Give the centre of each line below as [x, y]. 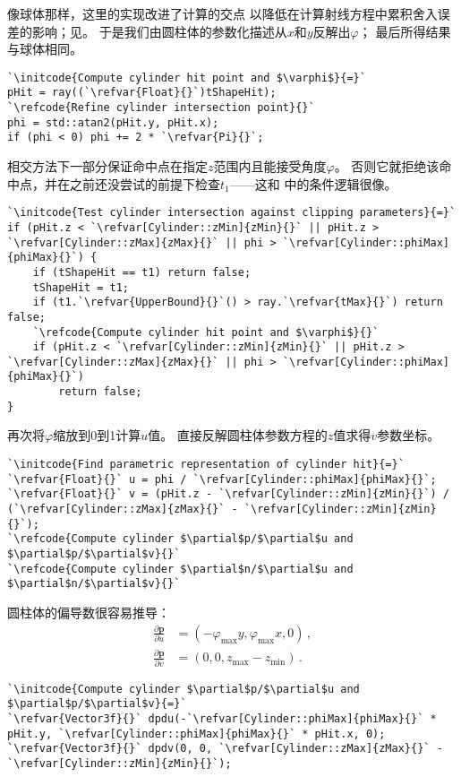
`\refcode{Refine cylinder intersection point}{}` [161, 108]
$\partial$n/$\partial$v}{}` [94, 584]
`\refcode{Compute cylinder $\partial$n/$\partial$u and [180, 569]
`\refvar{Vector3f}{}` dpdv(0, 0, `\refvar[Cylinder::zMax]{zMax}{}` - [225, 749]
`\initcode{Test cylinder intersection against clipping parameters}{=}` [232, 213]
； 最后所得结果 [405, 31]
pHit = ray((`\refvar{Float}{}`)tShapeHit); [142, 93]
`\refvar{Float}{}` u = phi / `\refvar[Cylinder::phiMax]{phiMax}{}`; [222, 479]
